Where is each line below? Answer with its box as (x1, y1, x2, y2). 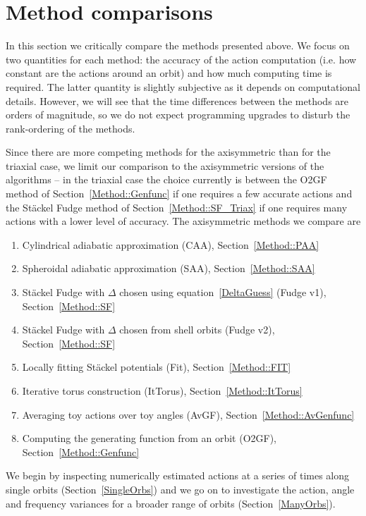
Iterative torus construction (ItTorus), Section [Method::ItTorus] (22, 383, 303, 398)
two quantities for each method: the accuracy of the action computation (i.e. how (6, 51, 357, 66)
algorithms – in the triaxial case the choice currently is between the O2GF (6, 172, 327, 187)
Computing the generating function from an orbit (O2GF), (22, 431, 276, 446)
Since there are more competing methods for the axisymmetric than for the (6, 145, 331, 159)
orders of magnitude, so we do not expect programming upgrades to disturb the (6, 107, 350, 122)
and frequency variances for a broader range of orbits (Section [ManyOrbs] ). (6, 496, 336, 510)
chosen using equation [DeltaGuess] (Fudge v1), (119, 285, 327, 300)
